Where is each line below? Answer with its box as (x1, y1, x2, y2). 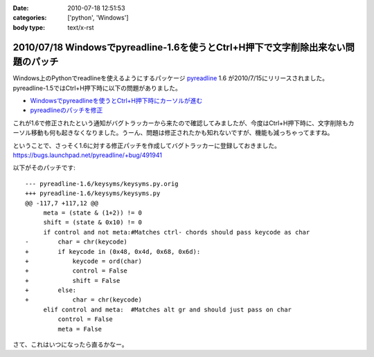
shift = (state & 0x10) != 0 (43, 219, 142, 226)
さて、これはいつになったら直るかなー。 (12, 340, 128, 349)
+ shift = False (25, 277, 121, 284)
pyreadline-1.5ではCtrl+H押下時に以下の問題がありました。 (12, 84, 181, 92)
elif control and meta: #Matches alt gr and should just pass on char (43, 305, 292, 313)
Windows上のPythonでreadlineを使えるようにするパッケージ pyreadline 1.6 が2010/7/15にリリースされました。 (12, 74, 329, 82)
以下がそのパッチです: (12, 163, 76, 172)
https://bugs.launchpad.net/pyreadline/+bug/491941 (12, 151, 163, 159)
